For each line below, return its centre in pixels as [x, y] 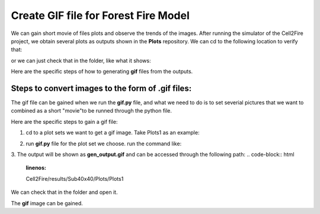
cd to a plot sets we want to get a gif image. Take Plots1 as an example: [113, 133]
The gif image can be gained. [47, 203]
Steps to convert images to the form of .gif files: [101, 88]
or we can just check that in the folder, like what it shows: [81, 60]
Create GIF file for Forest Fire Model [100, 15]
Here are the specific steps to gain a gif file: [64, 122]
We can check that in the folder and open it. [64, 192]
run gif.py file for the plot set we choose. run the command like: [104, 143]
